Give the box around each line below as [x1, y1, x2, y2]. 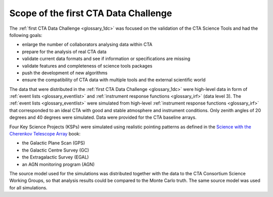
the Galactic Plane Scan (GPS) [22, 140, 85, 146]
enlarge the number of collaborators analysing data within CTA [22, 41, 153, 47]
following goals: [9, 32, 42, 38]
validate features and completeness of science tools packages [22, 63, 153, 69]
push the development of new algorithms [22, 70, 108, 76]
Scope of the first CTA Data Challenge [9, 8, 172, 19]
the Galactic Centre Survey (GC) [22, 147, 89, 153]
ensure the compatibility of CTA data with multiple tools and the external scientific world [22, 77, 206, 83]
